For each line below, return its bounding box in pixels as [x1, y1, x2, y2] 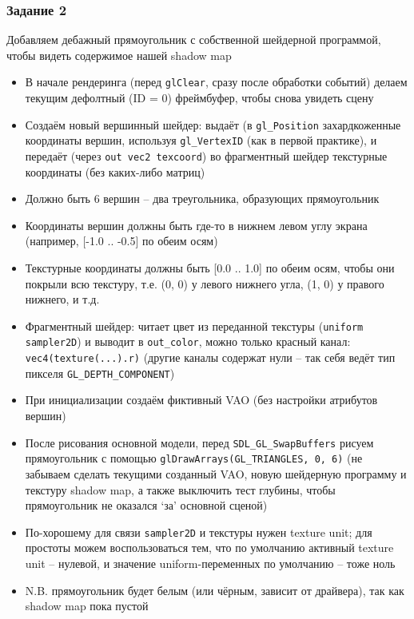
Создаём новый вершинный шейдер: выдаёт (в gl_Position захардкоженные [25, 116, 401, 133]
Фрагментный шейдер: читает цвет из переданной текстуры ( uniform [25, 317, 364, 334]
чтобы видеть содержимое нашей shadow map [6, 46, 232, 63]
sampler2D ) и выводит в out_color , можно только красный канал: [25, 333, 351, 350]
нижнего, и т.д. [25, 291, 100, 308]
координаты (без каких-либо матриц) [25, 163, 205, 180]
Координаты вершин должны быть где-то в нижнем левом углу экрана [25, 216, 368, 233]
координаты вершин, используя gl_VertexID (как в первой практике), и [25, 132, 377, 149]
